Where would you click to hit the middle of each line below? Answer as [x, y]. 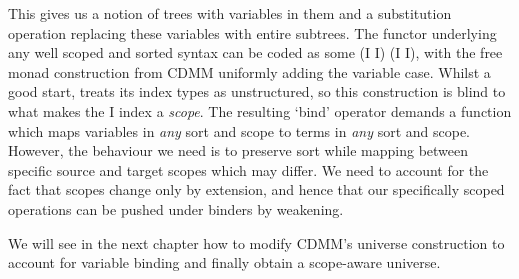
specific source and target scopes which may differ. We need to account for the [248, 169]
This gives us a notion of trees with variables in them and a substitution [230, 13]
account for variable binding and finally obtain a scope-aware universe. [224, 262]
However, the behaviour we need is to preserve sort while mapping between [238, 150]
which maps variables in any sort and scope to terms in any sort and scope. [239, 130]
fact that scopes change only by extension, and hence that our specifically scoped [256, 189]
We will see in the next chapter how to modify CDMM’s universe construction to [256, 242]
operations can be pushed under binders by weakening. [176, 208]
